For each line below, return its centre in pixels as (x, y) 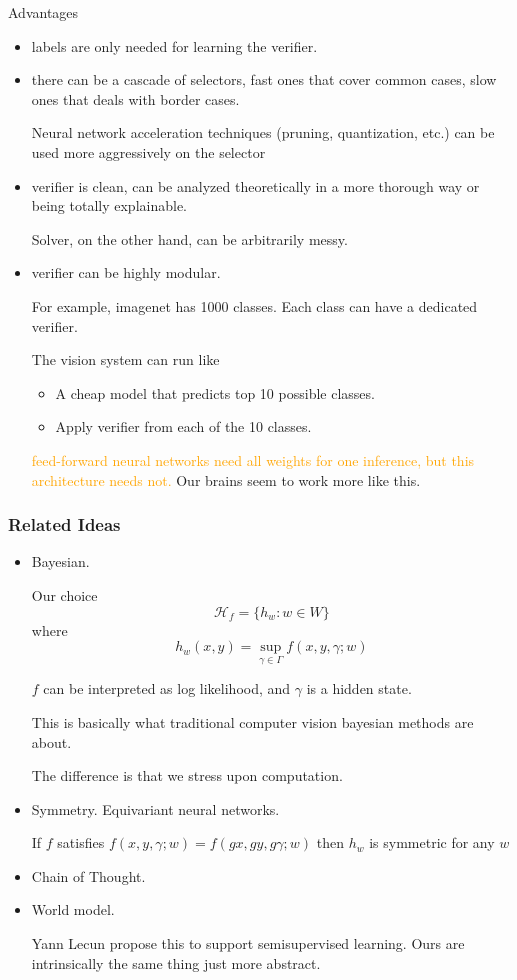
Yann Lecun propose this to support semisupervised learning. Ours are (248, 943)
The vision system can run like (125, 359)
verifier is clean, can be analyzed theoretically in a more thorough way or (255, 185)
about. (51, 741)
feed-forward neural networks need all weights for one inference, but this (253, 459)
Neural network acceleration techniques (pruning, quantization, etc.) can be (263, 132)
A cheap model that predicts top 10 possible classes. (215, 392)
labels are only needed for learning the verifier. (174, 45)
